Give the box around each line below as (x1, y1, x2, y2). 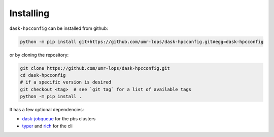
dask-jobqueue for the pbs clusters (22, 116, 96, 122)
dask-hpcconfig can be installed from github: (9, 25, 109, 31)
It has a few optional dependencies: (9, 107, 84, 113)
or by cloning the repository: (9, 52, 69, 58)
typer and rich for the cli (22, 123, 73, 129)
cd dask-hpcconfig (20, 72, 66, 78)
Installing (9, 8, 50, 19)
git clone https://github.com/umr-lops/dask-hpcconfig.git (20, 65, 170, 71)
